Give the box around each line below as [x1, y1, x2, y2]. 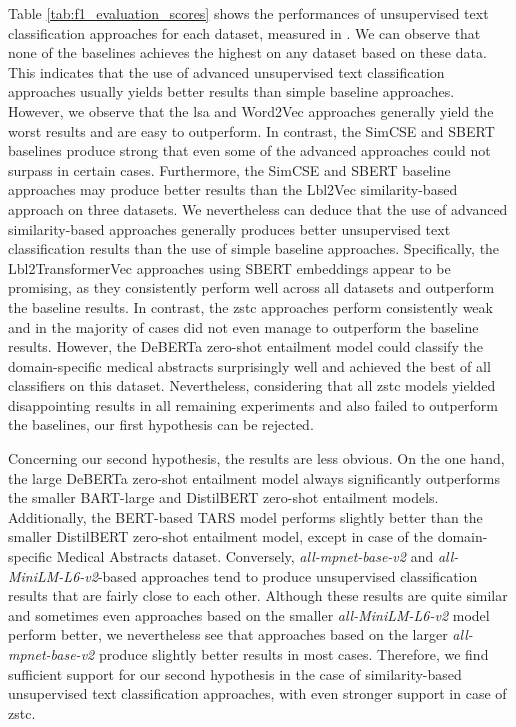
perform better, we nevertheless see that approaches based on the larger [8, 624, 448, 645]
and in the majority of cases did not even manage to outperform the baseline [8, 316, 479, 337]
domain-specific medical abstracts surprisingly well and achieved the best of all [8, 355, 491, 376]
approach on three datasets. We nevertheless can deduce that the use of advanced [8, 198, 508, 219]
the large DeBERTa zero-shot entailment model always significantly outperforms [8, 467, 500, 488]
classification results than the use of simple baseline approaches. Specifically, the [8, 238, 500, 259]
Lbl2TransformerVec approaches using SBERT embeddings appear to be [8, 257, 451, 278]
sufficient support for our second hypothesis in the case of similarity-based [8, 663, 462, 684]
